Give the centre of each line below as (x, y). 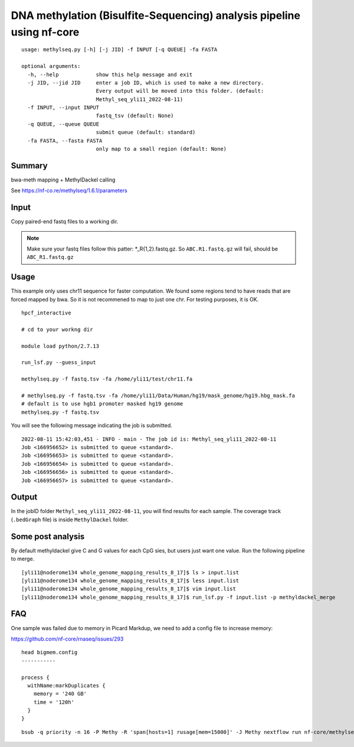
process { (35, 677)
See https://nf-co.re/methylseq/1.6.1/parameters (69, 191)
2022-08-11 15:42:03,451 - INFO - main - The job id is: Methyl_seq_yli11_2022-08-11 (149, 439)
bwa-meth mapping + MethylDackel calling (63, 180)
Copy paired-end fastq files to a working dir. (65, 222)
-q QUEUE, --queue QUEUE (63, 124)
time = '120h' (54, 702)
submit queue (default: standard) (146, 132)
